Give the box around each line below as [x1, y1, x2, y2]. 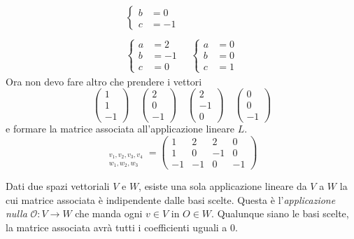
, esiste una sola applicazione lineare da [139, 179, 307, 193]
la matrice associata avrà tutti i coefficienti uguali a [6, 219, 227, 234]
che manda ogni [75, 206, 143, 221]
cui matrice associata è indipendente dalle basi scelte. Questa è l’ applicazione [6, 192, 336, 207]
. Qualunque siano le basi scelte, [211, 206, 349, 221]
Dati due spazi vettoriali [6, 179, 110, 193]
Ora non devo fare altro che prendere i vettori [6, 74, 202, 88]
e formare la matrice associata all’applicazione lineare [6, 121, 234, 136]
